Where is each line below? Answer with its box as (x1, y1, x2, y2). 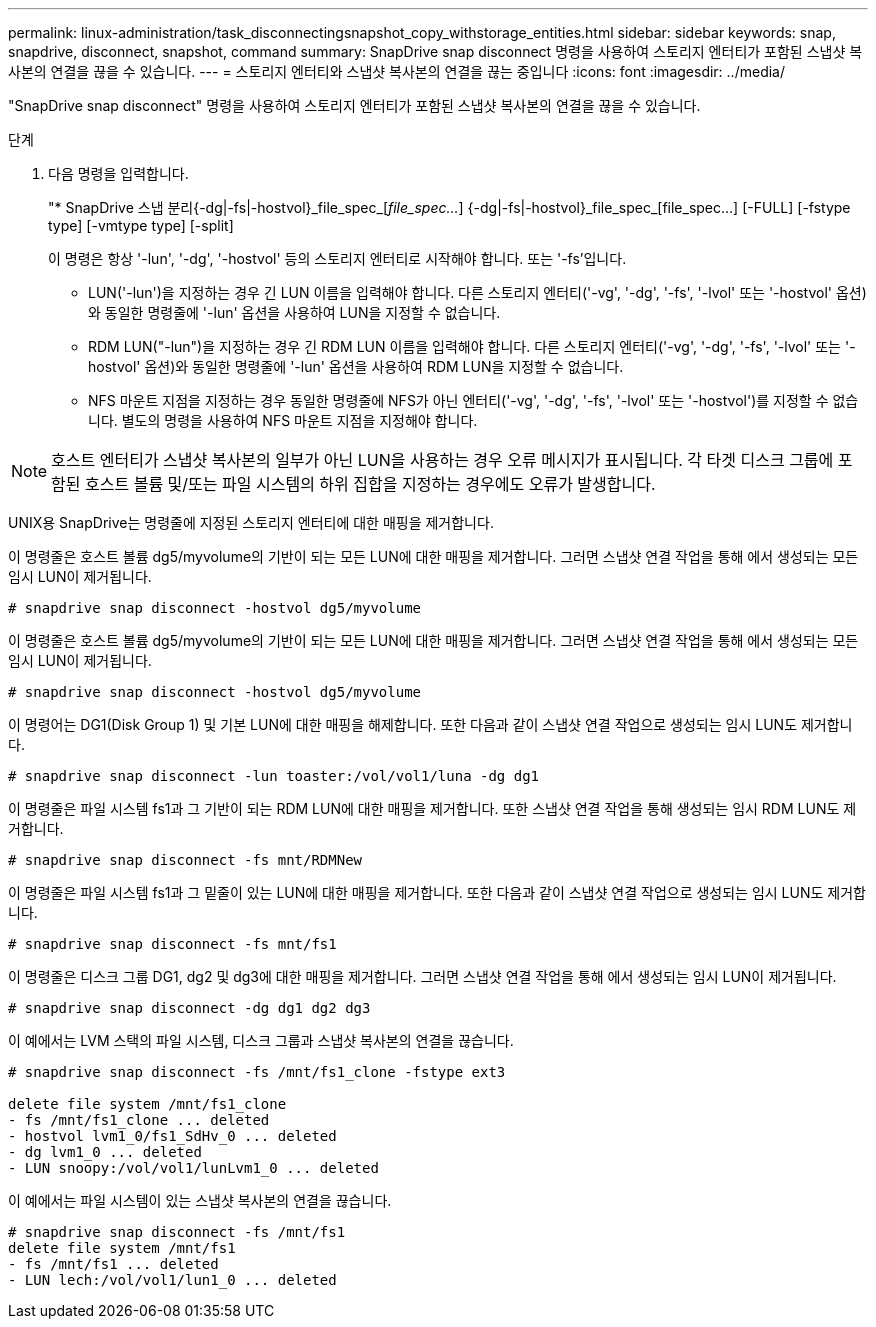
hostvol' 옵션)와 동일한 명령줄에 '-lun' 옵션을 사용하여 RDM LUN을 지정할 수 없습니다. (88, 358, 624, 375)
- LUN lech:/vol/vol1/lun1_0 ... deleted (8, 1272, 337, 1288)
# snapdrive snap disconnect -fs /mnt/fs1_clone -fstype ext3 (8, 1064, 506, 1080)
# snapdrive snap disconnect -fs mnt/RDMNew (8, 852, 363, 868)
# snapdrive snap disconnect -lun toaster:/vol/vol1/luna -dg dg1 (8, 768, 540, 784)
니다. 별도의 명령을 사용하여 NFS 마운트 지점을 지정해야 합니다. (88, 412, 478, 429)
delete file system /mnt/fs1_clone (8, 1096, 287, 1112)
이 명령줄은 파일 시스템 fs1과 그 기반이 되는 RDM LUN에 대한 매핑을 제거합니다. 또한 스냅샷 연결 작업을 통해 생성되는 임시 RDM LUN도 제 (8, 800, 857, 817)
